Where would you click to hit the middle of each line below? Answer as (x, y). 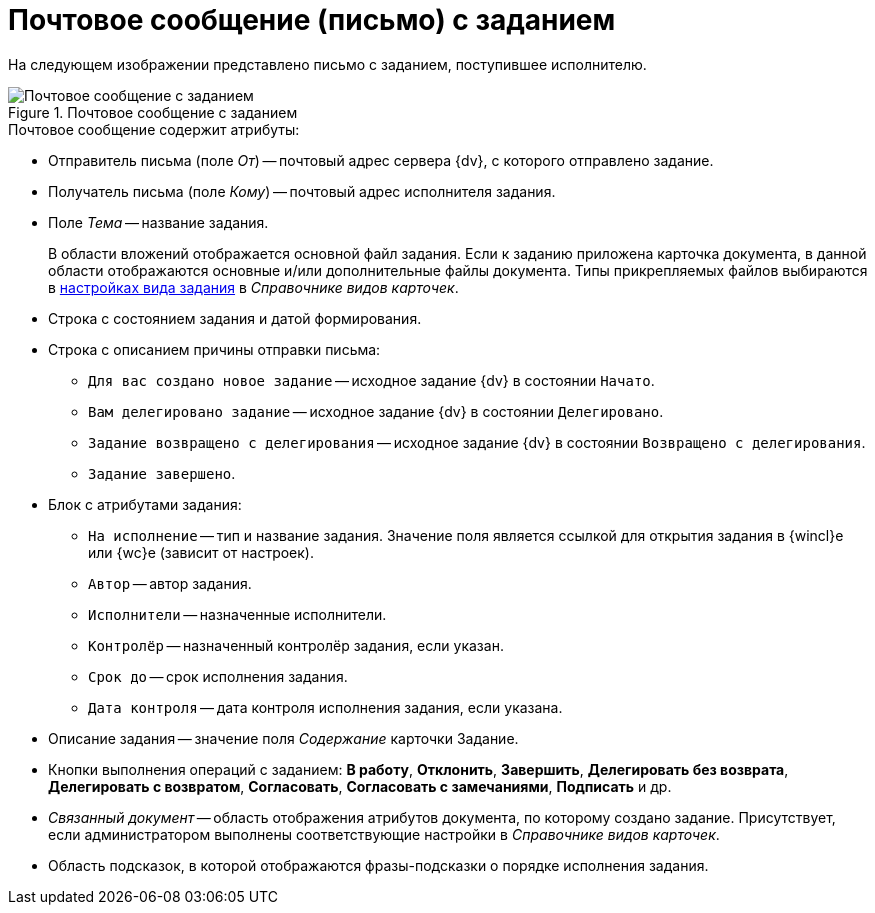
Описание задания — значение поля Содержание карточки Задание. (283, 738)
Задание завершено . (162, 473)
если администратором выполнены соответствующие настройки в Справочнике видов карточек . (384, 834)
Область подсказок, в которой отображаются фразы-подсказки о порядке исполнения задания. (378, 865)
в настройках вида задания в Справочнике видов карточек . (253, 287)
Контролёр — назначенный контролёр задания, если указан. (296, 645)
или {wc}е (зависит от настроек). (201, 552)
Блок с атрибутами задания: (145, 504)
